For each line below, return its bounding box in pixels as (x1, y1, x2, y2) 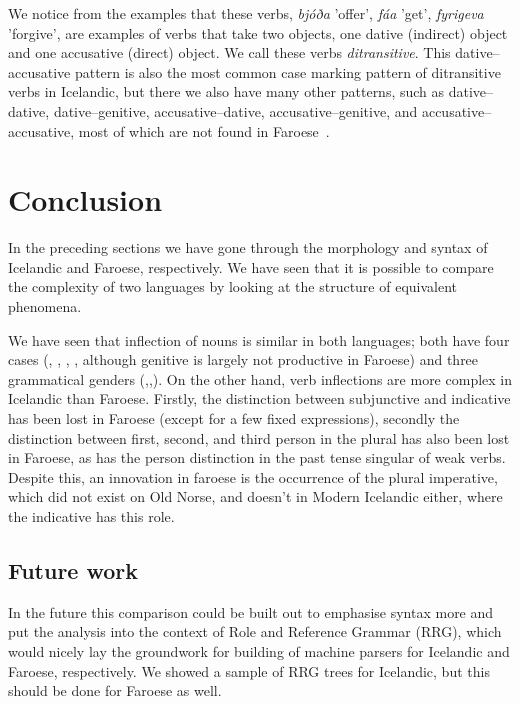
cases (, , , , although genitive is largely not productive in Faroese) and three (8, 349, 479, 370)
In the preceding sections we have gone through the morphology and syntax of (8, 237, 488, 258)
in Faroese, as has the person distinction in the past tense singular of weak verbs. (8, 447, 506, 468)
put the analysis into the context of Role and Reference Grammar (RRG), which (8, 621, 502, 642)
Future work (8, 554, 139, 585)
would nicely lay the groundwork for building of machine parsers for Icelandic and (8, 640, 510, 661)
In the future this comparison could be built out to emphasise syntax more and (8, 601, 494, 622)
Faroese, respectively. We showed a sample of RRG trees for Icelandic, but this (8, 660, 490, 681)
